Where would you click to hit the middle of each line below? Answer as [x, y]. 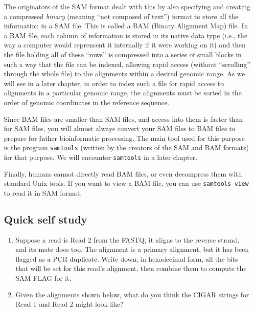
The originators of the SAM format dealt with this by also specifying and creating [127, 6]
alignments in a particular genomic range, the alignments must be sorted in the [123, 93]
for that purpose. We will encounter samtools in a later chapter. [101, 157]
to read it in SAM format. [43, 192]
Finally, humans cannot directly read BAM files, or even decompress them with [123, 173]
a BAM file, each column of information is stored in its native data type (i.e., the [126, 35]
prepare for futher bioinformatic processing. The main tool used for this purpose [124, 138]
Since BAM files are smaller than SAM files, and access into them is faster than [124, 119]
